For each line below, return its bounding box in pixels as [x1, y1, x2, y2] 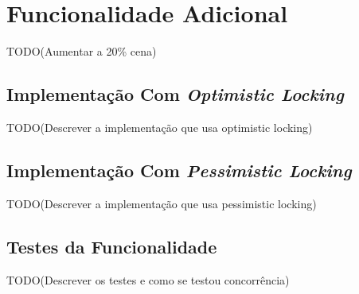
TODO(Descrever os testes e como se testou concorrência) [6, 271, 290, 288]
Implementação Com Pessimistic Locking [6, 157, 352, 182]
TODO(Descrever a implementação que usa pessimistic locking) [6, 195, 317, 211]
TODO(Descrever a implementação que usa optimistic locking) [6, 118, 313, 135]
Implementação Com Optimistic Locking [6, 82, 344, 106]
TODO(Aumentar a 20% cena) [6, 43, 157, 60]
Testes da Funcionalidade [6, 234, 217, 258]
